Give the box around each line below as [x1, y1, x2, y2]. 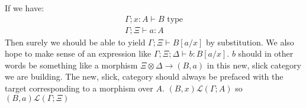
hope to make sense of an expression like [5, 47, 152, 60]
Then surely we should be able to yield [5, 35, 146, 48]
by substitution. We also [206, 35, 294, 48]
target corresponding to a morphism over [5, 82, 153, 94]
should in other [238, 47, 294, 60]
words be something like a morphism [5, 58, 138, 71]
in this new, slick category [207, 58, 301, 71]
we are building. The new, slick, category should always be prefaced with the [5, 70, 284, 83]
